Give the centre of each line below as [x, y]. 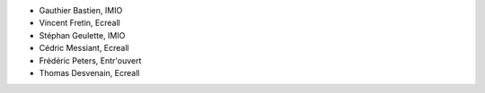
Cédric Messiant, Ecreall [84, 48]
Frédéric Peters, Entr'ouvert [90, 60]
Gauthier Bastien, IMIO [81, 10]
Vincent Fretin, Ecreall [79, 23]
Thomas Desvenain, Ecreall [89, 72]
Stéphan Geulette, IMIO [82, 35]
